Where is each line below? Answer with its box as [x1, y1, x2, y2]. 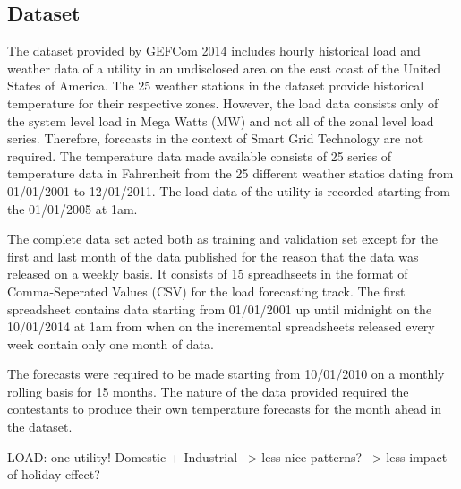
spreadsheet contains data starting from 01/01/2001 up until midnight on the [7, 299, 432, 318]
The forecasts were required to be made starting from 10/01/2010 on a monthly [7, 365, 445, 383]
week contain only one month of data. [7, 334, 214, 353]
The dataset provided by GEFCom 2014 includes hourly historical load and [7, 41, 421, 60]
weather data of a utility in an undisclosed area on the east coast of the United [7, 58, 441, 77]
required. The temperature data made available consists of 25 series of [7, 146, 392, 165]
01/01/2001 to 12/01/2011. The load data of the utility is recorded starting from [7, 181, 450, 200]
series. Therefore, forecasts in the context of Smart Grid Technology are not [7, 129, 423, 148]
